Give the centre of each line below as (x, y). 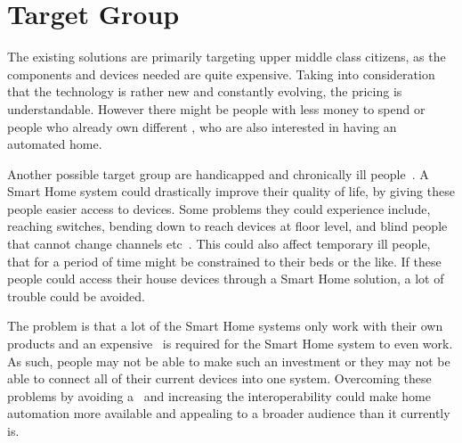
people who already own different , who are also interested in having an (202, 126)
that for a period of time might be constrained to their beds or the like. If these (224, 261)
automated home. (55, 144)
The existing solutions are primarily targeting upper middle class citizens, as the (227, 57)
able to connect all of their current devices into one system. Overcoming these (219, 378)
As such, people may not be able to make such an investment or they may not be (229, 361)
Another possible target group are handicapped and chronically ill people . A (218, 173)
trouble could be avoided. (76, 295)
